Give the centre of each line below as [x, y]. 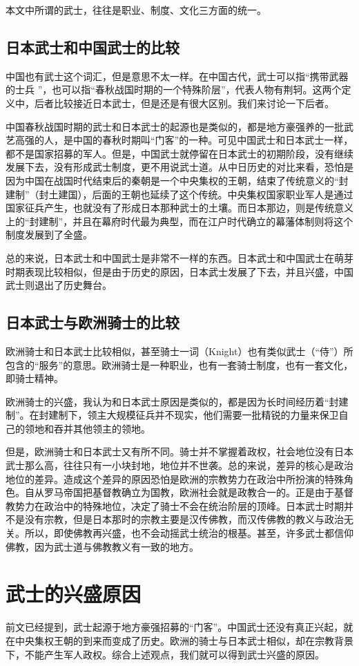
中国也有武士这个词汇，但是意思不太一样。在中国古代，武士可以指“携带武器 [177, 76]
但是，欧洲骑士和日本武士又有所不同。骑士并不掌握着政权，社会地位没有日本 [179, 451]
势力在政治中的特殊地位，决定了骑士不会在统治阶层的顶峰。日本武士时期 [179, 505]
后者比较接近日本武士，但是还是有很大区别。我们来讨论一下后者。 [184, 103]
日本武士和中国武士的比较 [93, 47]
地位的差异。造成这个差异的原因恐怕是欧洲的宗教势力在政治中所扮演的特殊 [175, 478]
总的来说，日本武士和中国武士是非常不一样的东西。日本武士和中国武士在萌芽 [179, 257]
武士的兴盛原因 [74, 594]
